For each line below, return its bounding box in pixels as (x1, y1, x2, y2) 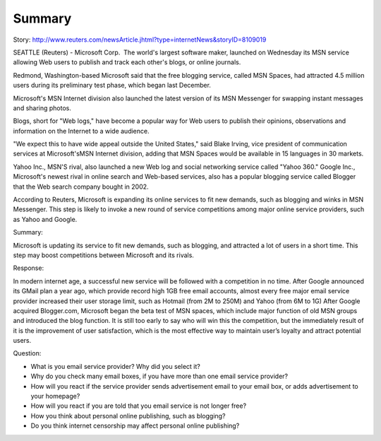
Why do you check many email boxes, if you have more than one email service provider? (30, 372, 289, 381)
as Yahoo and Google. (13, 215, 78, 223)
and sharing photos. (13, 103, 72, 112)
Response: (13, 264, 44, 272)
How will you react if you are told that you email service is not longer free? (30, 401, 247, 410)
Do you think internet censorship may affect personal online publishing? (30, 421, 240, 430)
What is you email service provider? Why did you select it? (30, 362, 200, 370)
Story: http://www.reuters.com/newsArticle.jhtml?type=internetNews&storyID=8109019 (13, 35, 267, 44)
